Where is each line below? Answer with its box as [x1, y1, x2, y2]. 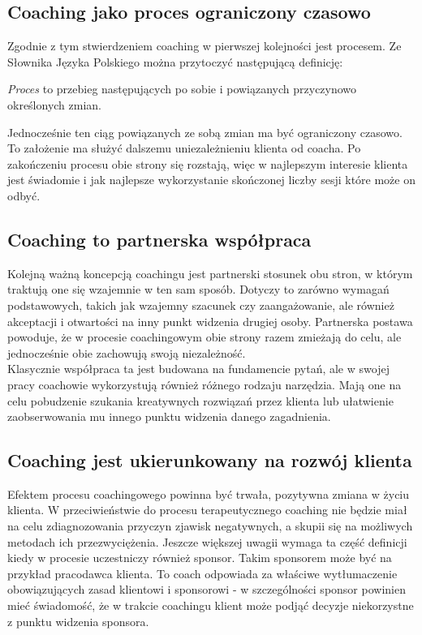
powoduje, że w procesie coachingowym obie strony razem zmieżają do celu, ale [7, 328, 402, 345]
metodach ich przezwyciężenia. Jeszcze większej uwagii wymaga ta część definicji [7, 533, 407, 550]
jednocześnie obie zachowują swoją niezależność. [7, 344, 246, 361]
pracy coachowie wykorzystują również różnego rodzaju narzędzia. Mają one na [7, 375, 402, 393]
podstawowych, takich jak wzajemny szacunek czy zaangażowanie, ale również [7, 296, 394, 313]
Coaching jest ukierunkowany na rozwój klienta [7, 448, 412, 473]
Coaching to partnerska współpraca [7, 226, 312, 251]
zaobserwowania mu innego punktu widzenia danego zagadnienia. [7, 408, 331, 425]
